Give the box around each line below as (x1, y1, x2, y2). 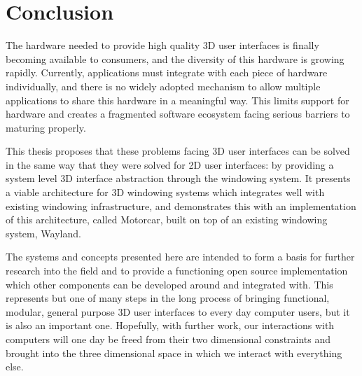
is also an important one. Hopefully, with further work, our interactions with (6, 318, 335, 333)
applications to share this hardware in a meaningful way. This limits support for (6, 92, 349, 107)
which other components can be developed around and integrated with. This (6, 277, 333, 291)
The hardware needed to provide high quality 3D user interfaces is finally (6, 38, 319, 53)
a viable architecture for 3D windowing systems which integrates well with (6, 185, 325, 200)
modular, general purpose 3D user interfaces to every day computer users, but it (6, 304, 350, 319)
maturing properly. (6, 120, 86, 134)
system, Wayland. (6, 225, 81, 240)
